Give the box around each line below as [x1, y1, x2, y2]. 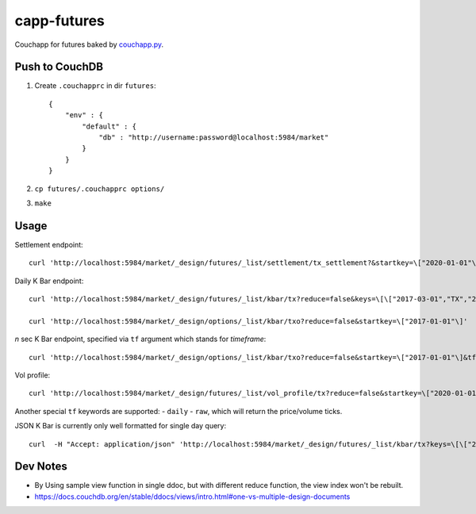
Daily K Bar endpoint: [14, 276, 84, 286]
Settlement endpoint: [14, 240, 83, 249]
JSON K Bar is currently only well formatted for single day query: [14, 421, 226, 431]
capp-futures [14, 12, 105, 29]
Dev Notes [14, 460, 67, 474]
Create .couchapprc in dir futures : [34, 81, 156, 90]
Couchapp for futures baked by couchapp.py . [14, 40, 164, 49]
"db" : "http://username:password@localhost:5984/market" [98, 133, 329, 142]
